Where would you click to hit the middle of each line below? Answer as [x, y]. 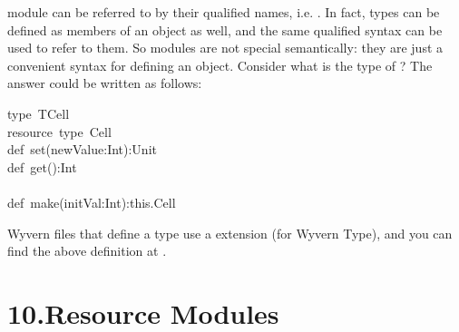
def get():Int [42, 166]
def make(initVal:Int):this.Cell [92, 202]
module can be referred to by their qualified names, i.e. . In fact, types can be [224, 12]
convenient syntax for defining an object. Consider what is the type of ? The [220, 65]
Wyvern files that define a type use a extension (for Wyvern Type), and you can [230, 233]
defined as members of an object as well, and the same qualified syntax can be [225, 29]
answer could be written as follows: [105, 83]
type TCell [39, 113]
